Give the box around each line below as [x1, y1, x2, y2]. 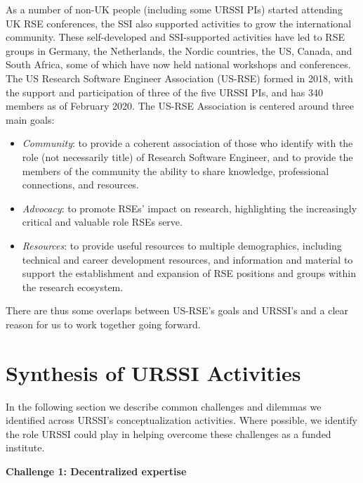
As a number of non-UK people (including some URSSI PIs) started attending [6, 2, 343, 16]
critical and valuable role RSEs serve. [22, 214, 183, 229]
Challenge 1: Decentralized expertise [6, 463, 187, 478]
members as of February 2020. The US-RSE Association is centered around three [6, 98, 354, 113]
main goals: [6, 112, 55, 127]
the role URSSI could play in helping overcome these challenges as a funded [6, 426, 331, 441]
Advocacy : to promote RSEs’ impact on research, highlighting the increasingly [22, 200, 357, 215]
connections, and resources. [22, 177, 139, 192]
